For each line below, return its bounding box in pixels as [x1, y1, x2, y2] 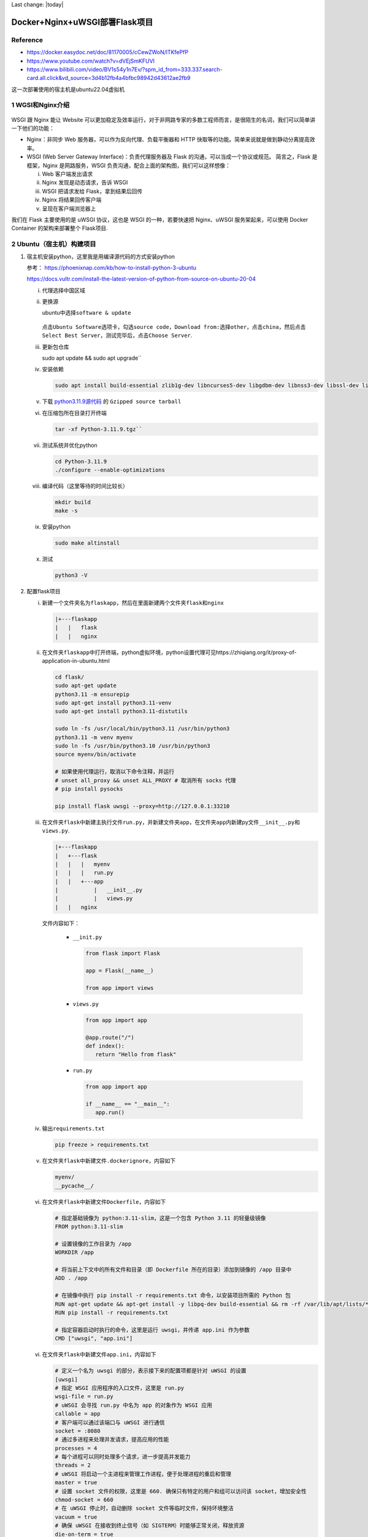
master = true [55, 1479, 98, 1486]
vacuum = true [55, 1513, 98, 1520]
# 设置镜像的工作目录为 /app [55, 1240, 132, 1247]
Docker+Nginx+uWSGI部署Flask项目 [11, 17, 153, 27]
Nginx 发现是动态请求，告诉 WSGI [42, 179, 128, 186]
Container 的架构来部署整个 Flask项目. [11, 224, 108, 232]
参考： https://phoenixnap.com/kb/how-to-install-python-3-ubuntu [26, 264, 196, 271]
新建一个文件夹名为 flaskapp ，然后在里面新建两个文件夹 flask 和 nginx [42, 599, 224, 606]
